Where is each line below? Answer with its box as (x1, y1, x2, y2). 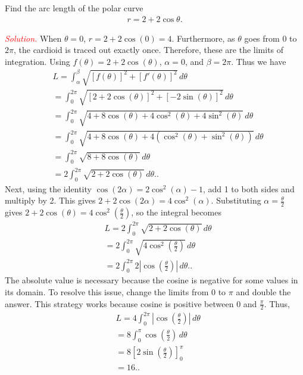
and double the (236, 286, 291, 298)
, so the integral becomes (131, 206, 221, 218)
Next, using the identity (5, 182, 92, 195)
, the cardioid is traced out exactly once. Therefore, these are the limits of (13, 43, 284, 56)
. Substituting (211, 194, 261, 207)
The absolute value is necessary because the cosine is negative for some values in (5, 274, 298, 286)
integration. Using (5, 55, 70, 67)
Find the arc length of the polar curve (5, 2, 143, 14)
